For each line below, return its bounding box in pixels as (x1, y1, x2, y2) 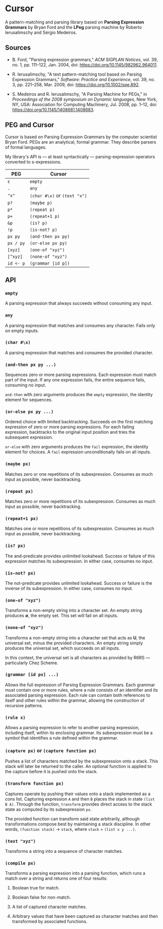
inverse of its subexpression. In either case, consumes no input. (5, 585, 133, 591)
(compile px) (5, 860, 36, 866)
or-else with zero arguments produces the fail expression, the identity (5, 444, 148, 450)
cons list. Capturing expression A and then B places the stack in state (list (5, 796, 155, 802)
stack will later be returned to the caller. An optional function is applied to (5, 763, 152, 769)
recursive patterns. (5, 702, 43, 708)
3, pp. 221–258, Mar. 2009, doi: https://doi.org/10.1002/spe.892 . (12, 82, 140, 87)
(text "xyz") (5, 838, 36, 844)
